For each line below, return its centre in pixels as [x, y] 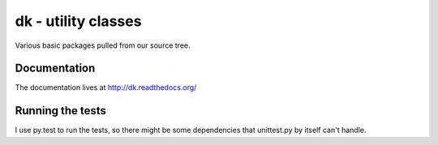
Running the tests [61, 111]
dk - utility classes [78, 21]
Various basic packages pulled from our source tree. [103, 45]
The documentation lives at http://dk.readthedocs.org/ [106, 87]
